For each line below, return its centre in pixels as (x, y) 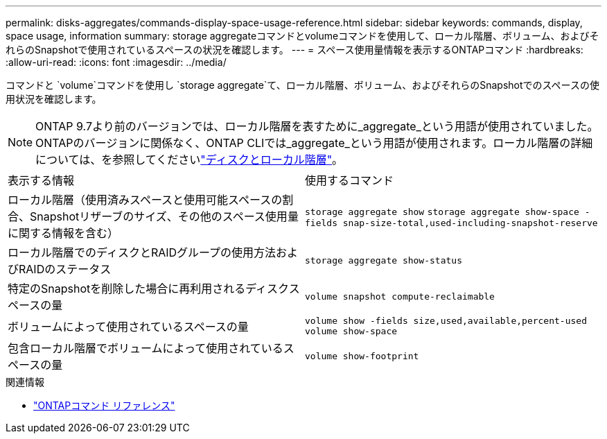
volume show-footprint (362, 356)
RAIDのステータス (65, 269)
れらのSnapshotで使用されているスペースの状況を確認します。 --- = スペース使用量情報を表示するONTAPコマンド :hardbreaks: (294, 50)
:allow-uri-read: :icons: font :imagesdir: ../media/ (116, 62)
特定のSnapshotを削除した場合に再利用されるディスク (148, 289)
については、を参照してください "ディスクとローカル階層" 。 (190, 160)
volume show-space (351, 331)
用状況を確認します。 (54, 99)
